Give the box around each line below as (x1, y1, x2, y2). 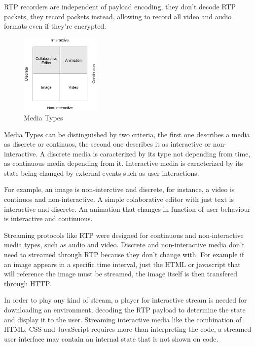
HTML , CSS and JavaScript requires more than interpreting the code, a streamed (4, 324, 252, 334)
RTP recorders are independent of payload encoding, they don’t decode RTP (4, 1, 236, 11)
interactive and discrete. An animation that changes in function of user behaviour (4, 203, 251, 214)
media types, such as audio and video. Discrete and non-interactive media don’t (4, 239, 245, 250)
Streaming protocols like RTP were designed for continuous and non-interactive (4, 230, 244, 240)
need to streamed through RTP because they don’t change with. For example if (4, 249, 244, 260)
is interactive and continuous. (4, 213, 93, 224)
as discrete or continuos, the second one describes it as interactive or (4, 139, 211, 149)
